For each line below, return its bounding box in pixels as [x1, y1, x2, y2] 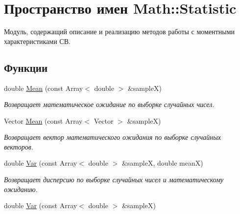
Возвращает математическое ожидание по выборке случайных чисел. [4, 99, 215, 109]
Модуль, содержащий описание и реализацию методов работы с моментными [4, 26, 235, 37]
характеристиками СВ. [4, 36, 71, 46]
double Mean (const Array [4, 83, 83, 93]
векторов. [4, 141, 34, 151]
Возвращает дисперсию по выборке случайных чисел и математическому [4, 174, 224, 185]
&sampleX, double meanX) [121, 158, 203, 168]
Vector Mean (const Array [4, 115, 83, 126]
